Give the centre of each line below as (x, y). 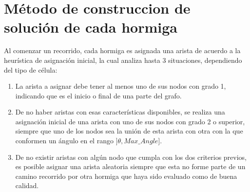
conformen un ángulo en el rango (64, 141)
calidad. (27, 185)
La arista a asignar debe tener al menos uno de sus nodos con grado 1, (121, 86)
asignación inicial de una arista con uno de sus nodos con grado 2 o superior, (130, 121)
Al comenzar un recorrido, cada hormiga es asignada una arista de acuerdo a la (122, 50)
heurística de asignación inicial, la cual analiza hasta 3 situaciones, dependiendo (123, 60)
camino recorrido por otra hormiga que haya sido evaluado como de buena (126, 176)
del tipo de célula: (31, 69)
